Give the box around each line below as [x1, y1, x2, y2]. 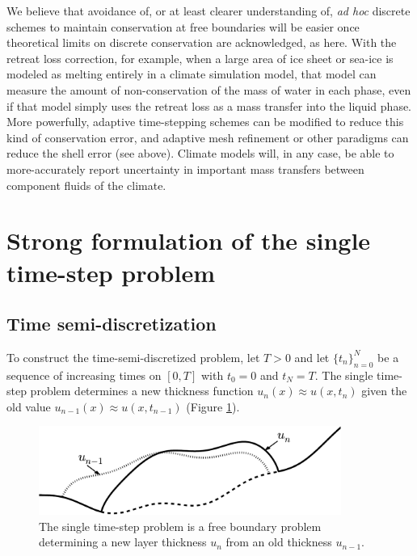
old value [6, 398, 51, 415]
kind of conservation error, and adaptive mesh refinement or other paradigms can [6, 128, 409, 145]
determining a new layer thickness [39, 533, 207, 550]
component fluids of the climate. [6, 176, 166, 193]
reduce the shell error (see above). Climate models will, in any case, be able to [6, 145, 394, 162]
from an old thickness [225, 533, 332, 550]
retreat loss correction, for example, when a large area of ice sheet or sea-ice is [6, 49, 394, 66]
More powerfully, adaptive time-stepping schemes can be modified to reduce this [6, 113, 404, 130]
